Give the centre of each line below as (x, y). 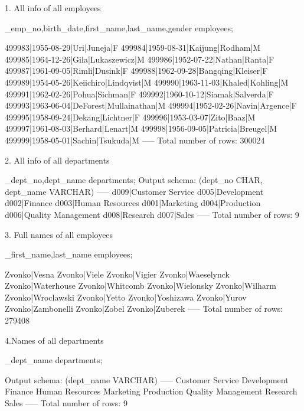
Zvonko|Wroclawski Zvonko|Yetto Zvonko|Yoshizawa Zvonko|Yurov (126, 297)
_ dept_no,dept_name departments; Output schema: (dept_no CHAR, (134, 180)
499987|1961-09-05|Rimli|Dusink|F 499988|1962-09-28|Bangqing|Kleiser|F (136, 71)
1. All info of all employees (53, 8)
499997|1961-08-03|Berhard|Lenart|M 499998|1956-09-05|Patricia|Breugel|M (141, 128)
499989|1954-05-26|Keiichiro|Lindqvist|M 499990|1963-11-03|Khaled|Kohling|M (147, 82)
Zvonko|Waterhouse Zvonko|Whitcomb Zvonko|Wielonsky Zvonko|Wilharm (140, 286)
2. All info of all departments (57, 160)
